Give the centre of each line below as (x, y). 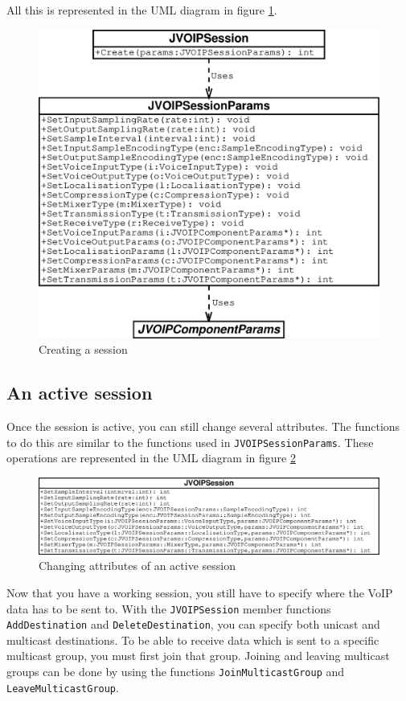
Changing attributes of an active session (137, 566)
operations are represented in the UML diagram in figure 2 (151, 458)
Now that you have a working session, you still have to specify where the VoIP (200, 592)
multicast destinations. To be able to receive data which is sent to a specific (193, 640)
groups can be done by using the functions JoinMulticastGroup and (176, 671)
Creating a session (83, 349)
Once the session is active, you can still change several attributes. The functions (203, 426)
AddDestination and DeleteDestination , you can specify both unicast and (193, 624)
